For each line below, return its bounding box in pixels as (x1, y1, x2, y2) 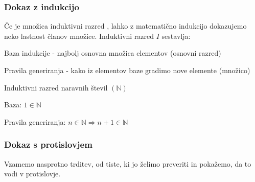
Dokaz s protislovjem (4, 138, 92, 151)
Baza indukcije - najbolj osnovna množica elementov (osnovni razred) (4, 48, 221, 58)
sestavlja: (161, 30, 191, 41)
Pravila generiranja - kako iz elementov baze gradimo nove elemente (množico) (4, 65, 250, 75)
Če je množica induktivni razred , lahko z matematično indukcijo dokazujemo (4, 20, 247, 31)
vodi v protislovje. (4, 168, 61, 179)
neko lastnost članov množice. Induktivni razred (4, 30, 154, 41)
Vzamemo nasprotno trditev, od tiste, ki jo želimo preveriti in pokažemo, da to (4, 158, 251, 169)
